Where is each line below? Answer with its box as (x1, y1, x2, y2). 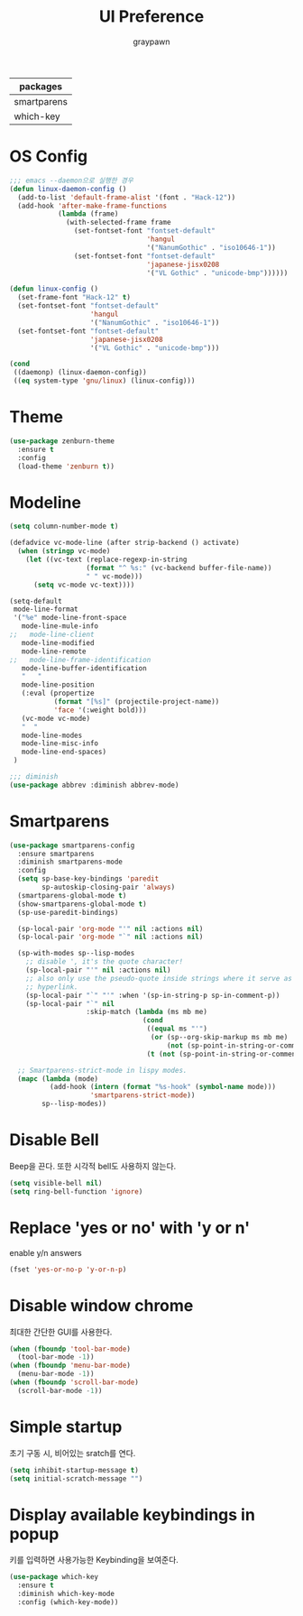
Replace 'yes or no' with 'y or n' (9, 1217, 251, 1238)
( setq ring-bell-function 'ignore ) (9, 1187, 143, 1196)
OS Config (9, 146, 88, 167)
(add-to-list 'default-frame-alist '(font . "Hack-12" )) (17, 192, 236, 202)
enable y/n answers (9, 1247, 83, 1258)
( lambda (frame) (57, 209, 119, 218)
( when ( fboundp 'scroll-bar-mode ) (9, 1378, 140, 1387)
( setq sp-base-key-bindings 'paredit (17, 874, 160, 883)
